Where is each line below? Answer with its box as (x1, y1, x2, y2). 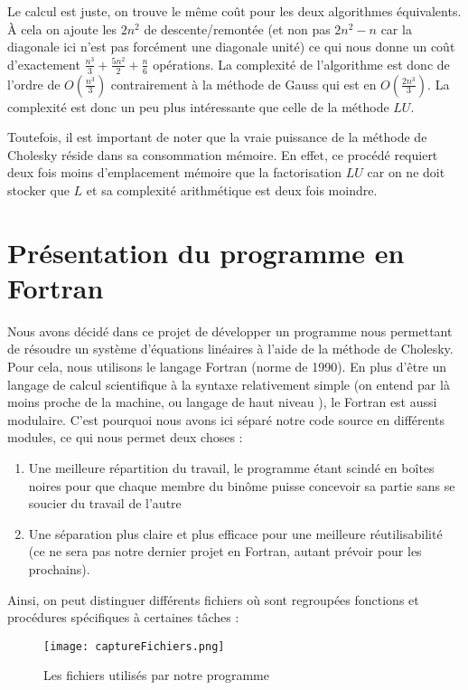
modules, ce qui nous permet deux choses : (7, 428, 243, 447)
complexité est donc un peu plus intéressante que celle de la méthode (7, 97, 389, 116)
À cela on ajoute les (7, 19, 117, 38)
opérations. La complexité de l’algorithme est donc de (153, 54, 450, 73)
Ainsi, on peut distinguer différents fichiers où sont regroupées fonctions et (7, 590, 419, 609)
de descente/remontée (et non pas (144, 19, 331, 38)
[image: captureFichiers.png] (43, 639, 225, 653)
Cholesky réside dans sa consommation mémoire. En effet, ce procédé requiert (7, 145, 438, 164)
